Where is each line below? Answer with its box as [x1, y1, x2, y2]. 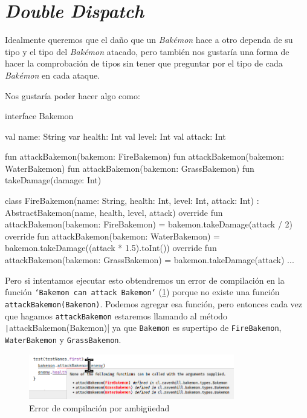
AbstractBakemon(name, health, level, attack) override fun [5, 206, 223, 218]
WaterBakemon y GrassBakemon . [5, 333, 121, 345]
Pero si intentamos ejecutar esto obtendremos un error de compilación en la [5, 273, 285, 286]
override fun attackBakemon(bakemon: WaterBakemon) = [5, 229, 220, 242]
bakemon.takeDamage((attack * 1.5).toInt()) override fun [5, 241, 217, 254]
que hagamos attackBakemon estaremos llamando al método [5, 309, 227, 322]
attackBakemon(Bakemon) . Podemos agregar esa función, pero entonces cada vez [5, 297, 303, 310]
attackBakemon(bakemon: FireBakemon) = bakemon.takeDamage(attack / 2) [5, 218, 292, 230]
